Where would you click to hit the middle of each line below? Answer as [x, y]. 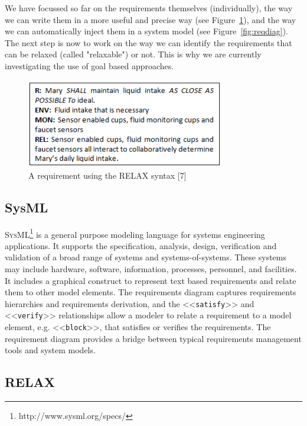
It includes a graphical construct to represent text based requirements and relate [151, 280]
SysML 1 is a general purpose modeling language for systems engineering [135, 233]
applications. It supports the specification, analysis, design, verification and [141, 245]
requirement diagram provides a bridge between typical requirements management [153, 338]
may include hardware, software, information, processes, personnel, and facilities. [151, 268]
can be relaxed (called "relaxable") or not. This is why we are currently [133, 54]
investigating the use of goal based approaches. [89, 65]
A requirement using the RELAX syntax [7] [107, 175]
